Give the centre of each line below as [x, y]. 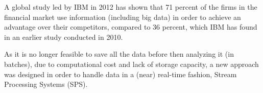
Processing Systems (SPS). [46, 84]
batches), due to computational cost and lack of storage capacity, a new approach [131, 64]
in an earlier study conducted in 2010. [64, 37]
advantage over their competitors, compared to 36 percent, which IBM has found [131, 27]
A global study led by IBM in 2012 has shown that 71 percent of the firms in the [131, 7]
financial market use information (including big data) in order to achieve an [123, 17]
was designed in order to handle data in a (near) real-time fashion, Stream [121, 74]
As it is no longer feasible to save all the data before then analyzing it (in [119, 54]
